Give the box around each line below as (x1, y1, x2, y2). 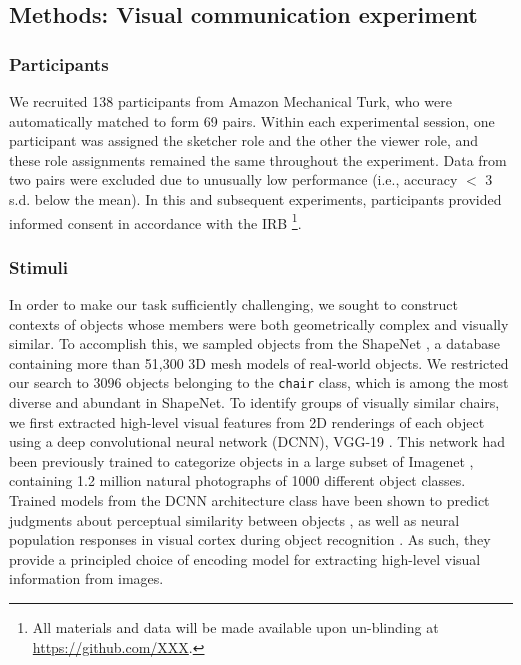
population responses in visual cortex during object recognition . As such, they (9, 529, 491, 550)
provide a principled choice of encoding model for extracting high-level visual (9, 548, 481, 569)
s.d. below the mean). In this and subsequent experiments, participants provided (9, 188, 502, 209)
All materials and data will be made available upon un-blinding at (32, 617, 439, 637)
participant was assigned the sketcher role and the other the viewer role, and (9, 130, 479, 151)
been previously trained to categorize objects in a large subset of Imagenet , (9, 450, 474, 471)
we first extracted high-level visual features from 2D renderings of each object (9, 411, 485, 432)
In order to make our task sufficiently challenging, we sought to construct (9, 294, 458, 315)
